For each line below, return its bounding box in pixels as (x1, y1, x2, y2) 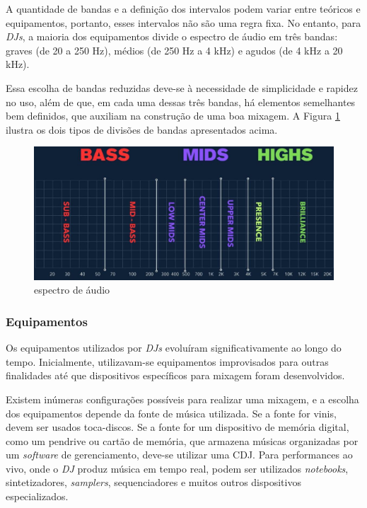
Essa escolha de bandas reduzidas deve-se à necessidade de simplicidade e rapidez (6, 80, 358, 95)
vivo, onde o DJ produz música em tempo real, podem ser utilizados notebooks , (6, 461, 349, 475)
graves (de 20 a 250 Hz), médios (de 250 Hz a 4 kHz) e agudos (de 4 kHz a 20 (6, 42, 343, 57)
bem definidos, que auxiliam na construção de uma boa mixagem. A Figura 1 (6, 108, 340, 123)
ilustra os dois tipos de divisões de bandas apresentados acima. (6, 122, 278, 137)
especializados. (6, 489, 69, 504)
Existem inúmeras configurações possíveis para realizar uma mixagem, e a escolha (6, 391, 359, 406)
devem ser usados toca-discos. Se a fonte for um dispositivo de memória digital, (6, 420, 349, 434)
